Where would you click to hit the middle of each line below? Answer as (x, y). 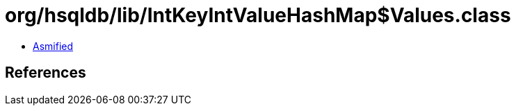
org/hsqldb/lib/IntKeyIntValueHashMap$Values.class (258, 15)
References (46, 73)
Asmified (53, 46)
